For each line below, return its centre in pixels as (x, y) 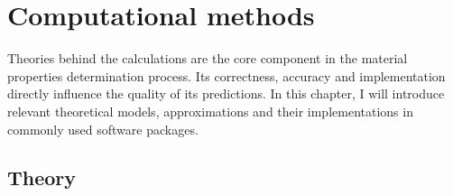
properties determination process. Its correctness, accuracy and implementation (226, 75)
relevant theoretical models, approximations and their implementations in (210, 111)
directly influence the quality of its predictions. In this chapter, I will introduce (226, 93)
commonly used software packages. (103, 129)
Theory (42, 177)
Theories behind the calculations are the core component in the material (208, 58)
